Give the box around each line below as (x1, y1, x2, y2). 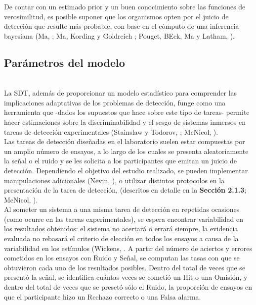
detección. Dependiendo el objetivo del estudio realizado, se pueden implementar (4, 165, 248, 175)
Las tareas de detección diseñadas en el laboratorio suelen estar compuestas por (4, 136, 245, 147)
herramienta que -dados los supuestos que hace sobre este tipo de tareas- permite (4, 107, 250, 117)
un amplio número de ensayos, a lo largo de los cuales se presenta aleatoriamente (4, 146, 249, 156)
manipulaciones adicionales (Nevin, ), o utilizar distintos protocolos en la (4, 175, 225, 185)
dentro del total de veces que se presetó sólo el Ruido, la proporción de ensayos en (4, 282, 253, 292)
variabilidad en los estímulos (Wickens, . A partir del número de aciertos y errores (4, 243, 253, 253)
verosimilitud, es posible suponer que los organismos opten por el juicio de (4, 11, 229, 21)
